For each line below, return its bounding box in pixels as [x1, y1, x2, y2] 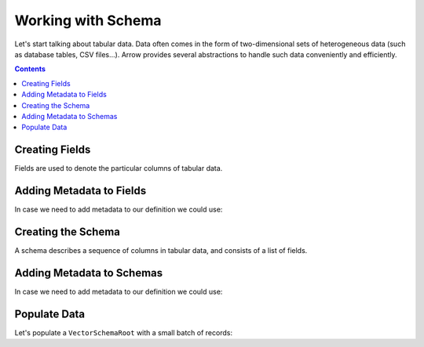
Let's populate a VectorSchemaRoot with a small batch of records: [14, 327, 233, 337]
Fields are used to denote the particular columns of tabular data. [14, 164, 223, 173]
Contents [14, 64, 46, 74]
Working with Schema [14, 12, 162, 29]
